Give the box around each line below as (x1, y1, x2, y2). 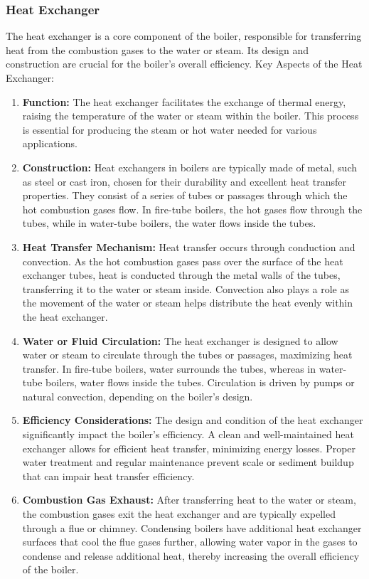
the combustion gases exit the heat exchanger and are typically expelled (22, 506, 336, 521)
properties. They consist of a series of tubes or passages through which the (22, 188, 348, 203)
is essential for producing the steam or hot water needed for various (22, 122, 317, 137)
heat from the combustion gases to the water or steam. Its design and (6, 42, 309, 57)
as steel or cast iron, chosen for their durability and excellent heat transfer (22, 174, 347, 188)
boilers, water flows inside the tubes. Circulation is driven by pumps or (46, 375, 355, 390)
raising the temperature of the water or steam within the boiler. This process (22, 108, 359, 123)
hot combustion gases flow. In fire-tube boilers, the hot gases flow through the (22, 201, 363, 216)
